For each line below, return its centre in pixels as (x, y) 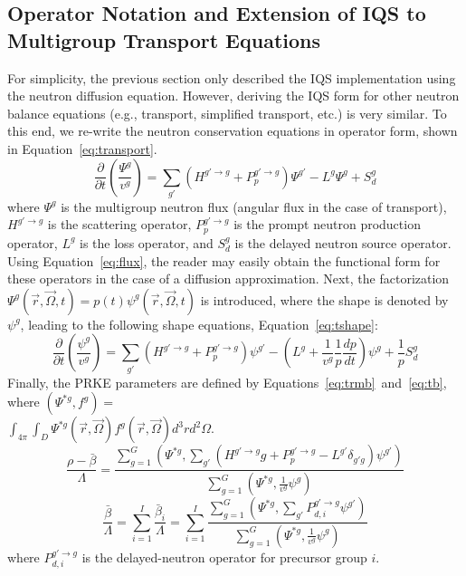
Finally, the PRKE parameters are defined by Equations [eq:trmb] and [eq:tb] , (227, 382)
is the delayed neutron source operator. (343, 242)
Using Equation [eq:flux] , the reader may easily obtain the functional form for (224, 260)
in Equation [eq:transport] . (82, 148)
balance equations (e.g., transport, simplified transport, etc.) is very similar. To (227, 113)
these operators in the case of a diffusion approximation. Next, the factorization (228, 278)
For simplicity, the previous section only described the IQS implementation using (232, 77)
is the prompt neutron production (327, 224)
